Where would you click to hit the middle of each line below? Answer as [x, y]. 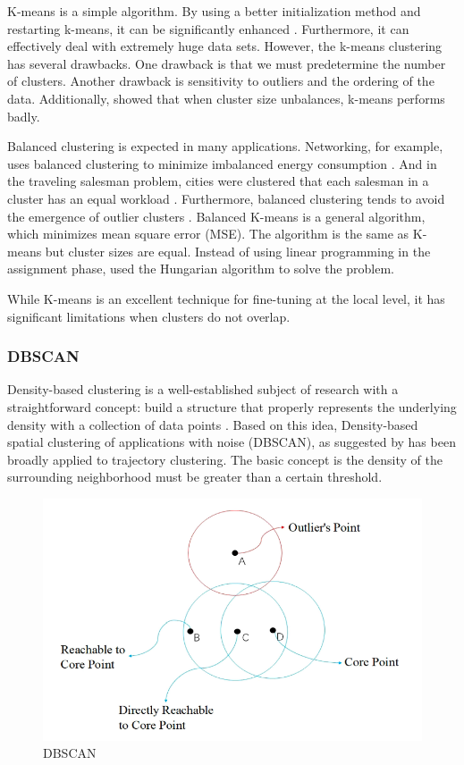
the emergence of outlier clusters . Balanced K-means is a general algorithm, [216, 216]
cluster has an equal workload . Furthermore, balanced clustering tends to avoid [226, 198]
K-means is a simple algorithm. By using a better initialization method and [214, 11]
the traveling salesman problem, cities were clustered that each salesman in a [218, 181]
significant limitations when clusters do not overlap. [149, 316]
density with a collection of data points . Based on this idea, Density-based [213, 424]
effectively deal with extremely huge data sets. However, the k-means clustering [225, 46]
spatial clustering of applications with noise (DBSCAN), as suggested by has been [232, 442]
